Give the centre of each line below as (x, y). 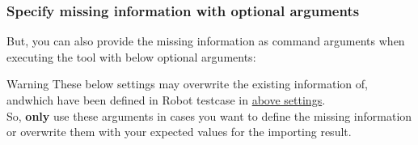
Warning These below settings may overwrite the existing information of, (187, 84)
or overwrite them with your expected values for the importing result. (179, 132)
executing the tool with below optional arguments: (131, 56)
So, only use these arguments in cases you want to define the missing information (209, 115)
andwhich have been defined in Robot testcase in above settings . (166, 100)
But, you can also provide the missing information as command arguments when (206, 41)
